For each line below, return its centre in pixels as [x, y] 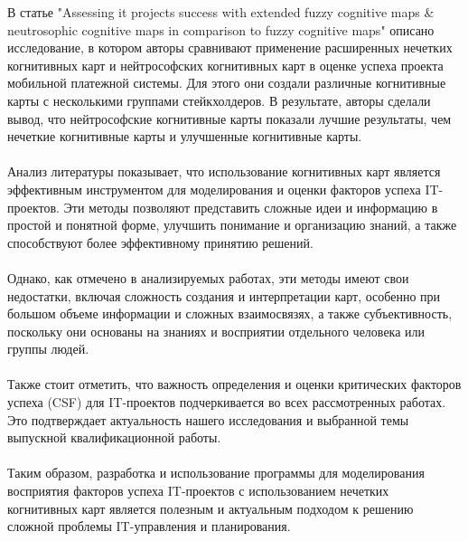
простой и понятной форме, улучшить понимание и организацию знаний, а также [232, 225]
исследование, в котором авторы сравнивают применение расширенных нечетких [230, 47]
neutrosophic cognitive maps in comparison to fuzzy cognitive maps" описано [221, 29]
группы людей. [48, 349]
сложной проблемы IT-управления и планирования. [149, 526]
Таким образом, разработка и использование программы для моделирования [216, 473]
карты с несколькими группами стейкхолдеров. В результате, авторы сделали [219, 100]
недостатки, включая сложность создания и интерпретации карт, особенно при [224, 295]
